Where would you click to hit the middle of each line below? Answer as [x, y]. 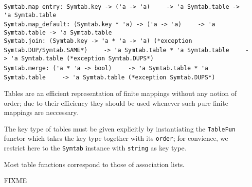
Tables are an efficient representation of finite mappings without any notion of [120, 93]
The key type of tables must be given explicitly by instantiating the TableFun [120, 128]
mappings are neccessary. [41, 112]
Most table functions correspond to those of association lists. [94, 164]
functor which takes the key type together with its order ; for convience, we [116, 138]
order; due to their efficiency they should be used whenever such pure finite [116, 103]
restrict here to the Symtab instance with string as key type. [95, 148]
